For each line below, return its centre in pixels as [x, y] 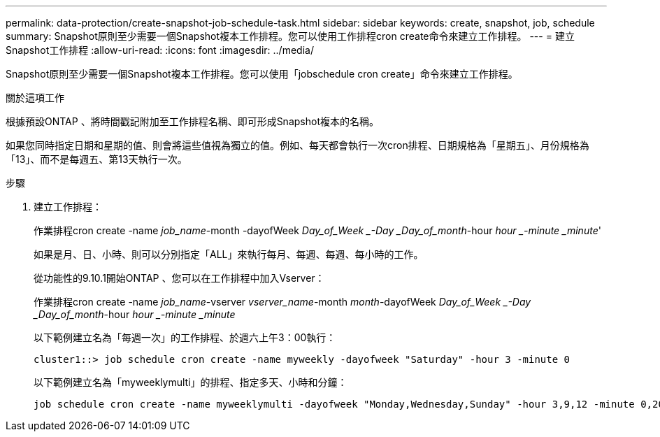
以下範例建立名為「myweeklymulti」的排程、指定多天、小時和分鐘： [191, 382]
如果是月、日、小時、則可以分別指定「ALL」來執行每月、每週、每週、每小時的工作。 [229, 254]
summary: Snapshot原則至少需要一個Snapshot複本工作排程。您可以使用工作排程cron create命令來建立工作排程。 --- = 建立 [290, 36]
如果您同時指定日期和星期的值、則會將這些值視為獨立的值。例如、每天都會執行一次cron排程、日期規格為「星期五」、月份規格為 [297, 145]
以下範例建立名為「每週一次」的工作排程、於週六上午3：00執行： [185, 337]
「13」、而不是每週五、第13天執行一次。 [96, 159]
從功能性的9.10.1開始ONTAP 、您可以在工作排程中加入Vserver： [179, 278]
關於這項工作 [35, 98]
